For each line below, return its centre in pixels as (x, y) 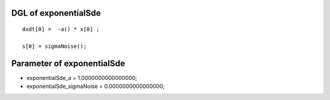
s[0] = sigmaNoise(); (54, 46)
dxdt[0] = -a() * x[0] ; (61, 29)
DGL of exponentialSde (56, 13)
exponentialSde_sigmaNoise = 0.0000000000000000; (96, 86)
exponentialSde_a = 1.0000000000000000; (82, 78)
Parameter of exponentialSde (68, 63)
